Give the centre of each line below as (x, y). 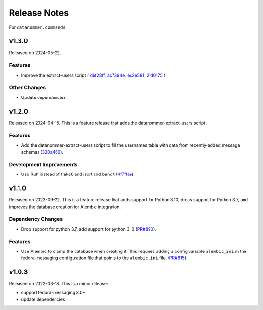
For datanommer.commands (37, 27)
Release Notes (39, 13)
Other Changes (28, 88)
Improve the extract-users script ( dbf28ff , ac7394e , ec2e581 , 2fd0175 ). (94, 75)
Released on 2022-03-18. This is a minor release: (58, 284)
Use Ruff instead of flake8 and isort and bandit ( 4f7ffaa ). (78, 174)
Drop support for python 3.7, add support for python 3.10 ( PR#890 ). (89, 229)
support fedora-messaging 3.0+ (53, 292)
